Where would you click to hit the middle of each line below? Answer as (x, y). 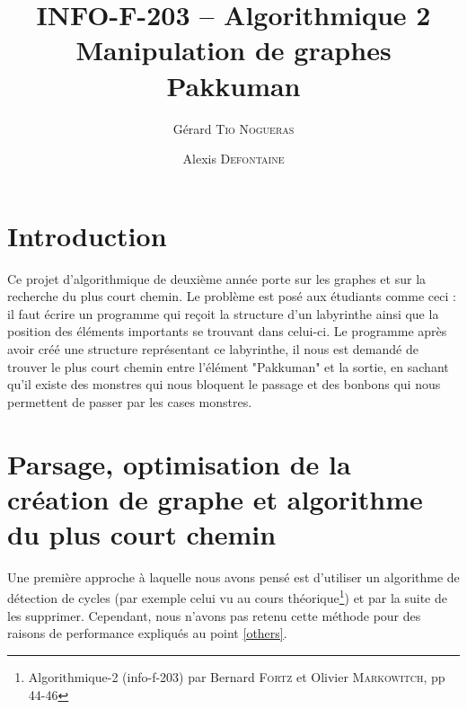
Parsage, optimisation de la (179, 463)
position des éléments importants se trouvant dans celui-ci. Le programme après (227, 331)
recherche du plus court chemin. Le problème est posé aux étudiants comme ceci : (232, 296)
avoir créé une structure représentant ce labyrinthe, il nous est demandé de (213, 349)
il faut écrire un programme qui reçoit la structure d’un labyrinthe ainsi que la (223, 313)
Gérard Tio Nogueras (233, 128)
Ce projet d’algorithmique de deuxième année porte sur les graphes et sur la (217, 278)
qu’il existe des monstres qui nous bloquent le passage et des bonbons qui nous (224, 384)
